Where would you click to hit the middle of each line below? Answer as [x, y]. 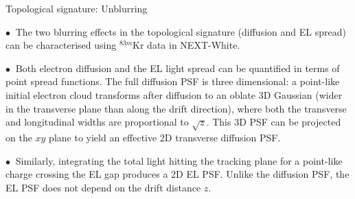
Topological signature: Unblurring [77, 8]
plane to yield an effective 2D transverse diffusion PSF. [165, 137]
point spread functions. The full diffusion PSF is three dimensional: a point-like [173, 81]
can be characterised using [61, 45]
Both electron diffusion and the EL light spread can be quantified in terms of [177, 68]
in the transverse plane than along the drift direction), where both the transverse [176, 108]
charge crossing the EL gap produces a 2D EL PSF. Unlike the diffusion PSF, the [177, 174]
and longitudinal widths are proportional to [97, 122]
